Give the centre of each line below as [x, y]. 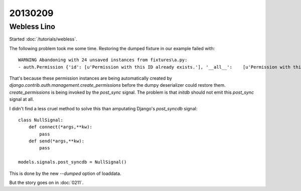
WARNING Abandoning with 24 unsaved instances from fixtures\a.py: [103, 60]
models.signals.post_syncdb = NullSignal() [72, 162]
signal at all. [22, 99]
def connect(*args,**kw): [60, 127]
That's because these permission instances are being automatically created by [91, 78]
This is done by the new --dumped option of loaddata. [65, 173]
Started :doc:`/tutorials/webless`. [43, 39]
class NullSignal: [41, 120]
